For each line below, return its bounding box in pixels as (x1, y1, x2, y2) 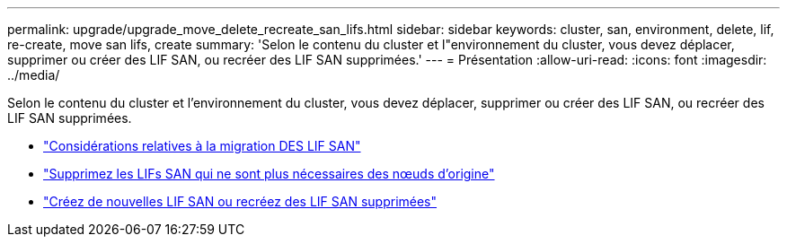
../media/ (7, 67, 60, 83)
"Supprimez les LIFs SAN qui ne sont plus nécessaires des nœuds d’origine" (43, 166, 495, 181)
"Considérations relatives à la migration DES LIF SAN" (43, 138, 361, 153)
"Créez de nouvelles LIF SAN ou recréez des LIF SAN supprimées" (43, 194, 438, 209)
